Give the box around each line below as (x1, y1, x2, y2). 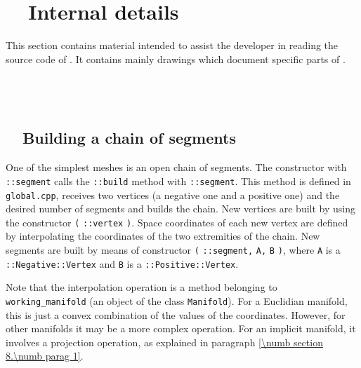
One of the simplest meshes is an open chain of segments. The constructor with (6, 160, 347, 175)
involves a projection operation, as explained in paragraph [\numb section (6, 334, 323, 349)
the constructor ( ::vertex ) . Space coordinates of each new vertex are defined (6, 214, 348, 229)
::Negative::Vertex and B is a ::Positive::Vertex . (6, 256, 239, 271)
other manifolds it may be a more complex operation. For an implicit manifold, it (6, 321, 356, 336)
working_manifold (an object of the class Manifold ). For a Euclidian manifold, (6, 293, 348, 308)
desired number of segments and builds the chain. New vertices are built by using (6, 201, 355, 216)
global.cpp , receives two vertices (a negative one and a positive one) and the (6, 187, 340, 202)
